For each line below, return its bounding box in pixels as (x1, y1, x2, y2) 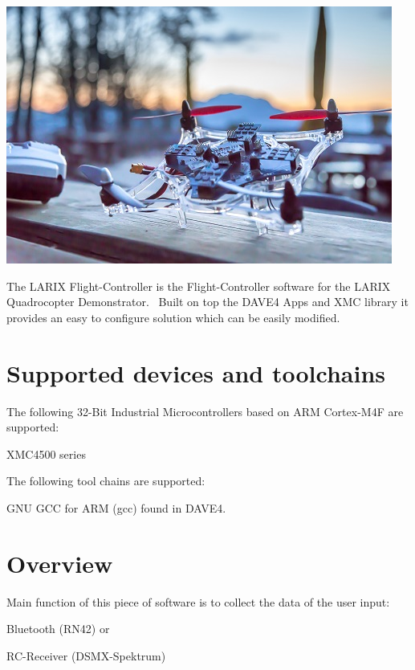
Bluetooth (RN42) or (6, 620, 110, 637)
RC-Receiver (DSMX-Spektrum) (6, 647, 166, 664)
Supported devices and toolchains (6, 356, 385, 389)
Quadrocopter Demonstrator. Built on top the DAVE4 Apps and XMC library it (6, 293, 409, 310)
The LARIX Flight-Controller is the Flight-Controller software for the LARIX (6, 277, 391, 294)
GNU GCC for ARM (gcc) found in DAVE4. (6, 499, 226, 516)
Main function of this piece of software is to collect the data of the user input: (6, 593, 390, 610)
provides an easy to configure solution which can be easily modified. (6, 308, 340, 325)
